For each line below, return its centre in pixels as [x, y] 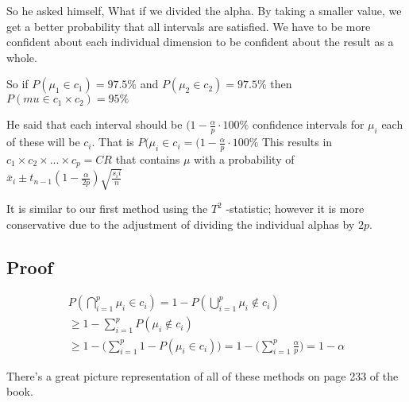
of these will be [43, 142]
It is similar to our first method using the [107, 209]
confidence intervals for [308, 124]
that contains [148, 159]
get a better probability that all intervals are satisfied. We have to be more [189, 26]
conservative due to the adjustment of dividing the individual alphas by [181, 224]
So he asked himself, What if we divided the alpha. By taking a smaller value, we [204, 10]
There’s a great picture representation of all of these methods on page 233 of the [203, 375]
